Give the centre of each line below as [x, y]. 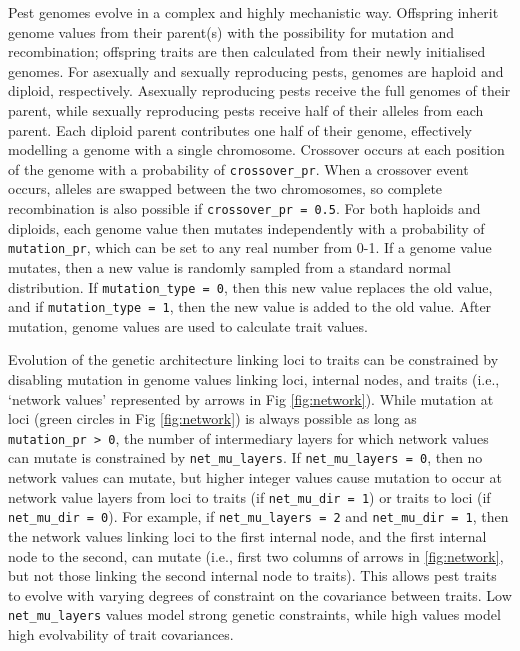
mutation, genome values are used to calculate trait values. [188, 325]
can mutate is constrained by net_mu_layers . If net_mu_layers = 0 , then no [245, 457]
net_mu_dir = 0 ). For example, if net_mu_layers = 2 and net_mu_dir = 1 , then [258, 516]
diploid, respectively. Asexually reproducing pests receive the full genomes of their [259, 90]
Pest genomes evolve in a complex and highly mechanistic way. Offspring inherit [253, 12]
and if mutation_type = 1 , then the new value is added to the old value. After [250, 306]
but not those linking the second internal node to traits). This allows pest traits [252, 575]
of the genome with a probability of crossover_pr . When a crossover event [238, 168]
